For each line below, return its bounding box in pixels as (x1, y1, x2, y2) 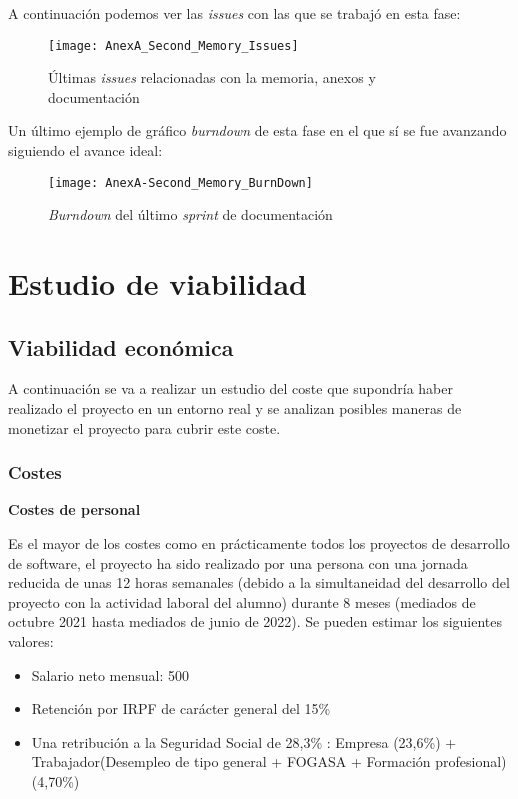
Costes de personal (8, 499, 141, 520)
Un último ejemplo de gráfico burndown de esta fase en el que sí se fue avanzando (8, 120, 507, 141)
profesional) (435, 751, 507, 772)
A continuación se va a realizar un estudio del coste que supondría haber (8, 378, 453, 399)
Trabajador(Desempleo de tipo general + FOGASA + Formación (31, 751, 431, 772)
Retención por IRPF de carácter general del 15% (31, 698, 331, 719)
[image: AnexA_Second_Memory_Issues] (48, 38, 299, 53)
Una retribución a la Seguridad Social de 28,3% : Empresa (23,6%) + (31, 731, 457, 752)
